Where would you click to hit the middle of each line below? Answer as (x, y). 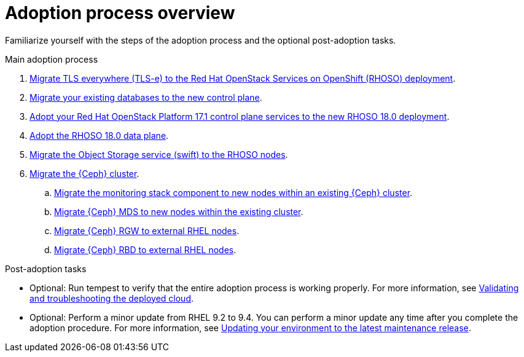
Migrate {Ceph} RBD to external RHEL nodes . (145, 249)
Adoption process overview (120, 13)
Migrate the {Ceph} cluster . (84, 173)
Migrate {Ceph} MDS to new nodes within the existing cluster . (179, 211)
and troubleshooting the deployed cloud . (112, 298)
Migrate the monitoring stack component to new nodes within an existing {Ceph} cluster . (233, 192)
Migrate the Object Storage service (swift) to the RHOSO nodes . (159, 154)
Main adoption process (52, 59)
